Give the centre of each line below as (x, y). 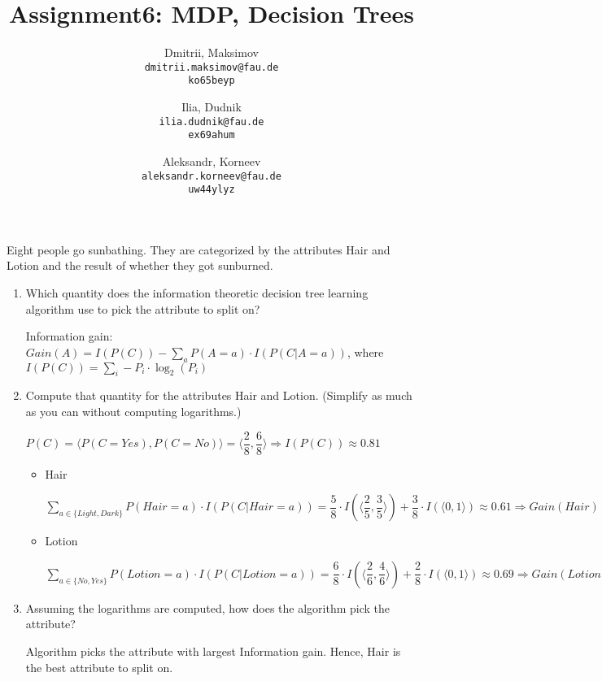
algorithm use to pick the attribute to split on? (143, 308)
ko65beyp (212, 81)
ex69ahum (212, 135)
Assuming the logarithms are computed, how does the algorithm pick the (208, 607)
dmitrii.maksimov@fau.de (212, 67)
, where (365, 351)
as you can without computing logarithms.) (133, 411)
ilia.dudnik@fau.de (212, 121)
